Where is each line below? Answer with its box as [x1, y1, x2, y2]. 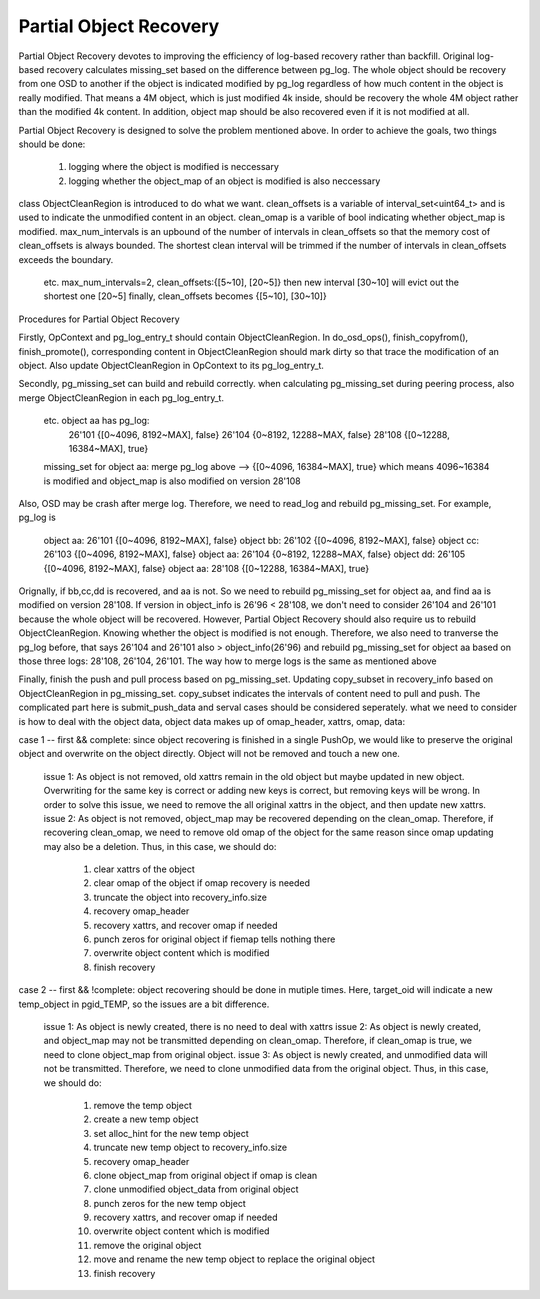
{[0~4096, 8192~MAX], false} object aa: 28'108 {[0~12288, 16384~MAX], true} [43, 562, 370, 574]
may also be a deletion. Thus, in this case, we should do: [43, 840, 277, 852]
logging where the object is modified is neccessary [68, 161, 280, 173]
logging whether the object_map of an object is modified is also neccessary [68, 175, 381, 187]
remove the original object [93, 1239, 202, 1251]
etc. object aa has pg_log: [43, 415, 150, 427]
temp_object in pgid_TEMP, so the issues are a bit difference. [18, 998, 270, 1010]
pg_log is [18, 511, 57, 524]
